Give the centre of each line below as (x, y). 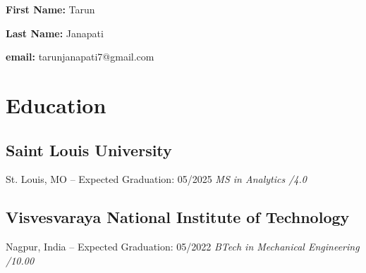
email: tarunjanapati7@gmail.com (80, 57)
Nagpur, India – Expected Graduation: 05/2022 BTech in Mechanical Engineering (183, 247)
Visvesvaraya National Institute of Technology (178, 217)
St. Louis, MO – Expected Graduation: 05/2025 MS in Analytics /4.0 (156, 179)
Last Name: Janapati (55, 33)
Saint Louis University (89, 150)
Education (56, 104)
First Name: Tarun (50, 9)
